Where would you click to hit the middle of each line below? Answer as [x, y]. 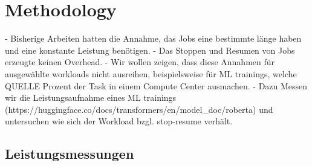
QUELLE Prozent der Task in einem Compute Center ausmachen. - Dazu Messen [156, 85]
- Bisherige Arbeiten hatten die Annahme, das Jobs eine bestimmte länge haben [153, 38]
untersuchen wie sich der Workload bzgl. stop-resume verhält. [119, 121]
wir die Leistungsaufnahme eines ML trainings [91, 97]
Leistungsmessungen [70, 154]
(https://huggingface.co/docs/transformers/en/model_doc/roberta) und [139, 109]
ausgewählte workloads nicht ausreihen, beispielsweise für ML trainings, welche [151, 73]
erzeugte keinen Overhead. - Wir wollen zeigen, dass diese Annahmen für [140, 62]
